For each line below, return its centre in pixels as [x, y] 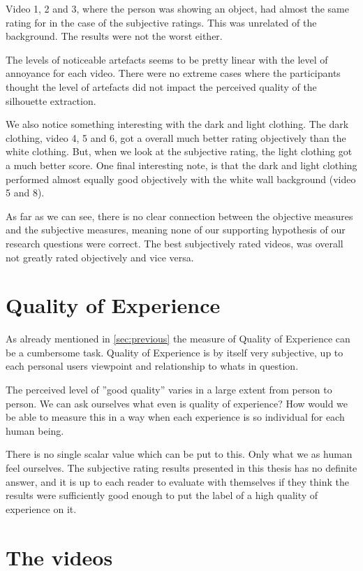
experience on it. [41, 508]
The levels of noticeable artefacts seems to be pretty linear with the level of [167, 59]
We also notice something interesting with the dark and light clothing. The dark [177, 124]
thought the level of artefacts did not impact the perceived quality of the [161, 86]
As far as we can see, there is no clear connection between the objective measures [179, 216]
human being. [35, 430]
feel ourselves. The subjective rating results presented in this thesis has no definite [181, 467]
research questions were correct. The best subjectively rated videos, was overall [175, 243]
